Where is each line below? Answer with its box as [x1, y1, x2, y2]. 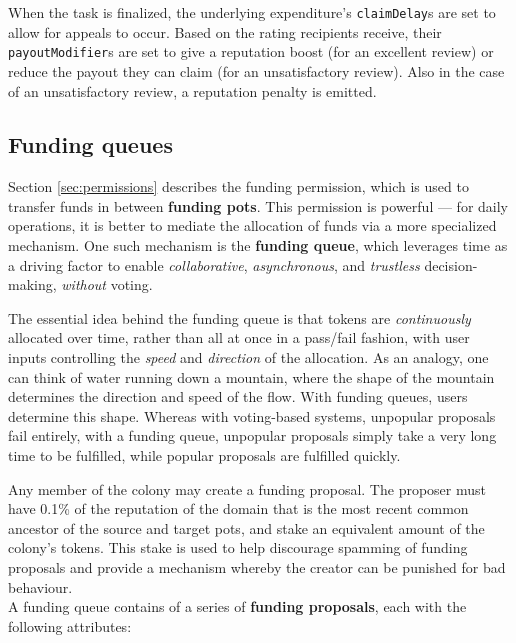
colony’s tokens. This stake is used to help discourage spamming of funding [8, 537, 468, 558]
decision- [424, 254, 478, 275]
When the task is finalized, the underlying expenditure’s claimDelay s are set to [8, 2, 496, 22]
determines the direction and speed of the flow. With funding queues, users [8, 386, 468, 407]
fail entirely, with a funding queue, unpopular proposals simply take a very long [8, 425, 497, 446]
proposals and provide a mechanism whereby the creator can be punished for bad [8, 556, 506, 577]
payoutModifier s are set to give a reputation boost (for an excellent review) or [8, 41, 494, 62]
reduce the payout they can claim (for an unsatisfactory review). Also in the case [8, 60, 505, 81]
